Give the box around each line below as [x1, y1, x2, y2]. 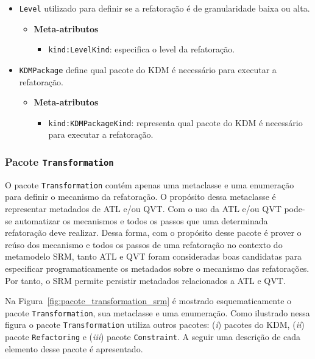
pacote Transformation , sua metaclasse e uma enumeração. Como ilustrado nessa [5, 306, 310, 319]
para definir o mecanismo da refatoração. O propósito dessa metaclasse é [5, 190, 276, 203]
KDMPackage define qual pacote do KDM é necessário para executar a [19, 63, 277, 76]
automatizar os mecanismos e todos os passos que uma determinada [15, 214, 268, 227]
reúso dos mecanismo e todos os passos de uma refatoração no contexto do [5, 238, 283, 251]
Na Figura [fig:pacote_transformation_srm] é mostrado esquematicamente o [5, 294, 292, 307]
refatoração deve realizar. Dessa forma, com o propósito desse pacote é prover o [5, 226, 302, 239]
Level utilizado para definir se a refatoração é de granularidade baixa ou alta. [19, 2, 310, 14]
